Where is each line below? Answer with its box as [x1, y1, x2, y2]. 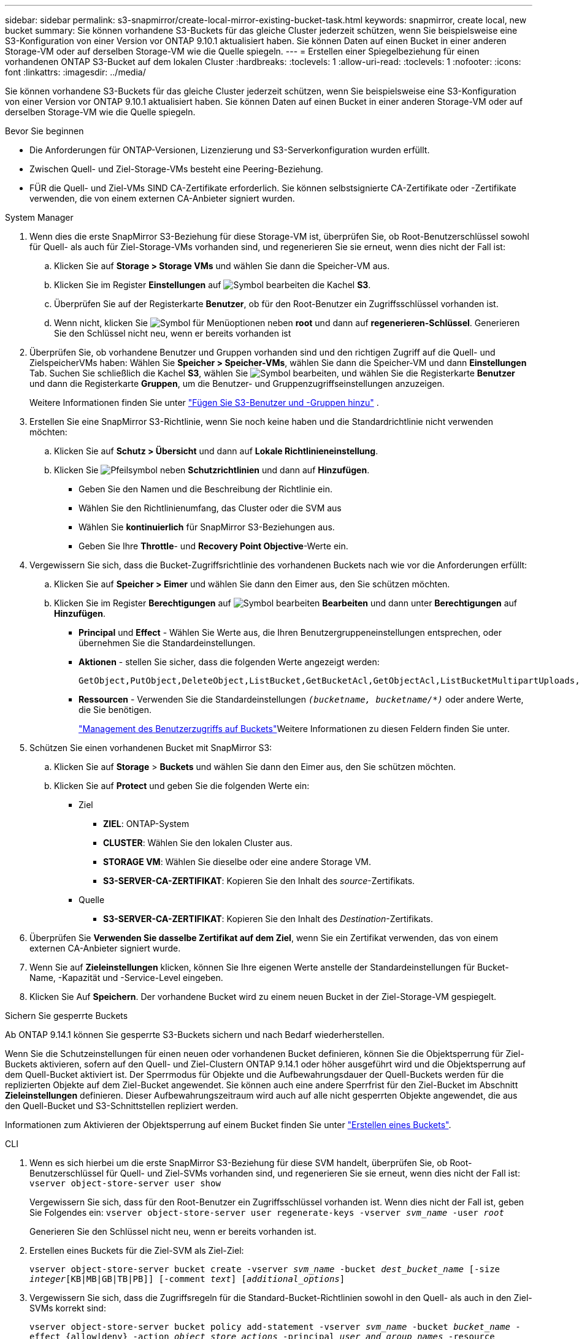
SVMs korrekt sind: [29, 1303, 106, 1313]
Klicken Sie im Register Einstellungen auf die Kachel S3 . [54, 280, 371, 290]
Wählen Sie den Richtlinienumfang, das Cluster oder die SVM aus [79, 503, 342, 513]
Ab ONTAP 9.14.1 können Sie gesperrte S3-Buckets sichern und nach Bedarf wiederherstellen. [5, 1029, 385, 1040]
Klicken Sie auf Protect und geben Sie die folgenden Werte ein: [54, 780, 310, 791]
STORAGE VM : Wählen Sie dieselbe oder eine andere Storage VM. [103, 856, 372, 867]
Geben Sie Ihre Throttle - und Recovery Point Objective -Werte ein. [79, 541, 348, 551]
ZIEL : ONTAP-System [103, 818, 190, 829]
